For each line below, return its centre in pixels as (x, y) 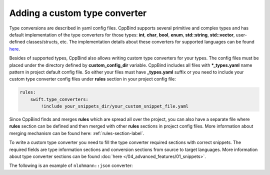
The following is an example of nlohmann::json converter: (71, 165)
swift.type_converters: (59, 99)
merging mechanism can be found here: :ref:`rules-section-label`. (77, 133)
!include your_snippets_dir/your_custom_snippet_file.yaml (115, 106)
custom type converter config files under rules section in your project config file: (92, 79)
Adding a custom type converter (78, 13)
